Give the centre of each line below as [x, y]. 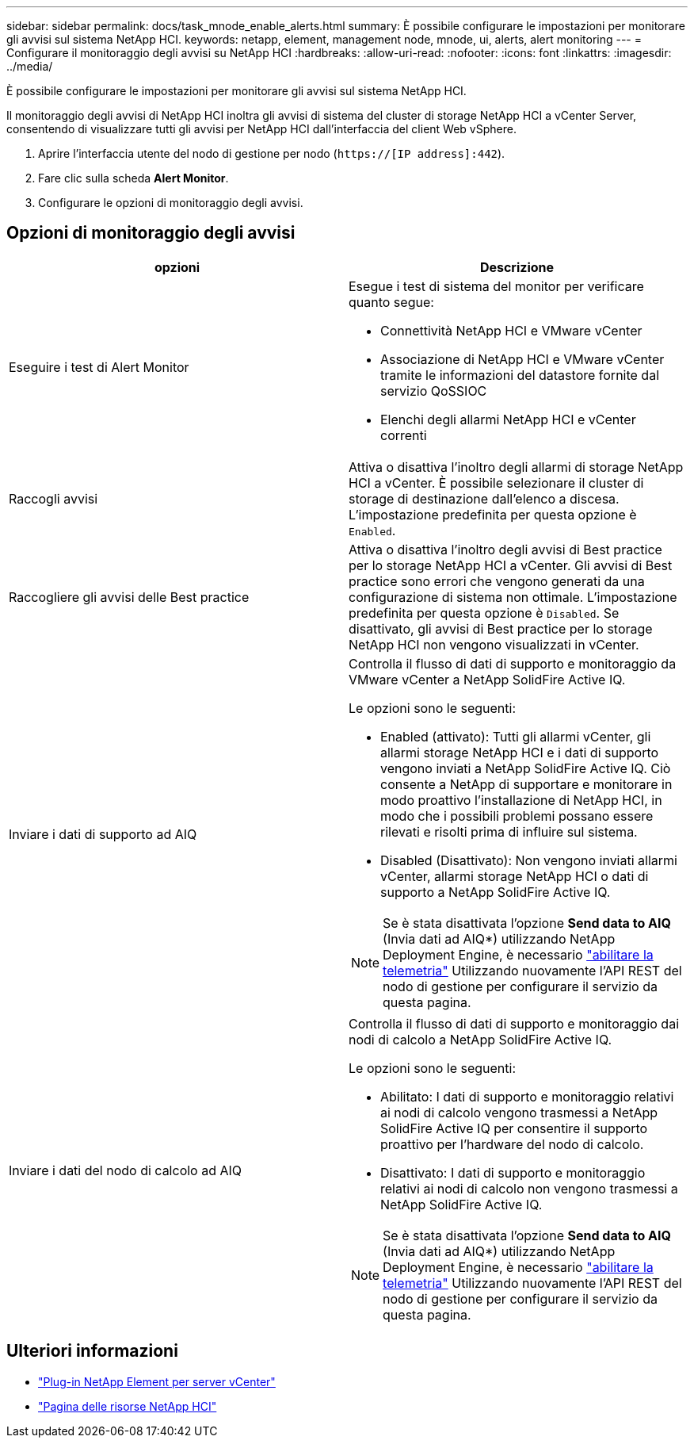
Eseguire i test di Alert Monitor [99, 367]
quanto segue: [391, 302]
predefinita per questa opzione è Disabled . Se [484, 613]
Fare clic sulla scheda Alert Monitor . [133, 178]
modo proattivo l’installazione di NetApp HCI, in [521, 800]
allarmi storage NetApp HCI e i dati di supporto [520, 752]
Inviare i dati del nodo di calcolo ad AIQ [126, 1170]
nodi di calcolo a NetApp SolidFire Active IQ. [480, 1039]
